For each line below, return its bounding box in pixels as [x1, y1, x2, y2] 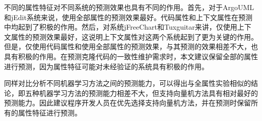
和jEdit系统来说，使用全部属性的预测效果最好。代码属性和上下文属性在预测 [4, 12, 252, 22]
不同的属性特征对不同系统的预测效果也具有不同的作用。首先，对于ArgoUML [4, 2, 254, 12]
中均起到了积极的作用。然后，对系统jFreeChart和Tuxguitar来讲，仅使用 [4, 22, 237, 32]
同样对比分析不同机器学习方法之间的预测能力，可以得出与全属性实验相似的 [4, 78, 251, 88]
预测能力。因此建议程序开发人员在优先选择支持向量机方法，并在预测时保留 [4, 97, 251, 108]
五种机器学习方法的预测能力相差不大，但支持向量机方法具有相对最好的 [25, 87, 258, 98]
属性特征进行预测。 [18, 107, 82, 117]
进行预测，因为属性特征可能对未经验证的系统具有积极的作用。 [4, 61, 209, 71]
